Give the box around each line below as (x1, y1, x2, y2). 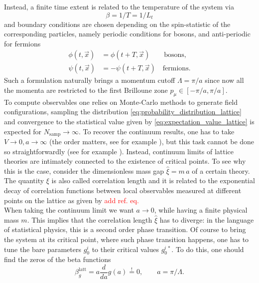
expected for (4, 126, 42, 136)
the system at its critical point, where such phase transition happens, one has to (4, 234, 249, 244)
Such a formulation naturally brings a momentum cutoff (4, 75, 175, 85)
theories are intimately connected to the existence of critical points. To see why (4, 156, 246, 166)
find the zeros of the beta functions (4, 254, 111, 265)
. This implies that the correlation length (27, 214, 152, 225)
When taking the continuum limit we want (4, 205, 134, 215)
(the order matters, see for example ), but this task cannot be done (49, 136, 255, 147)
